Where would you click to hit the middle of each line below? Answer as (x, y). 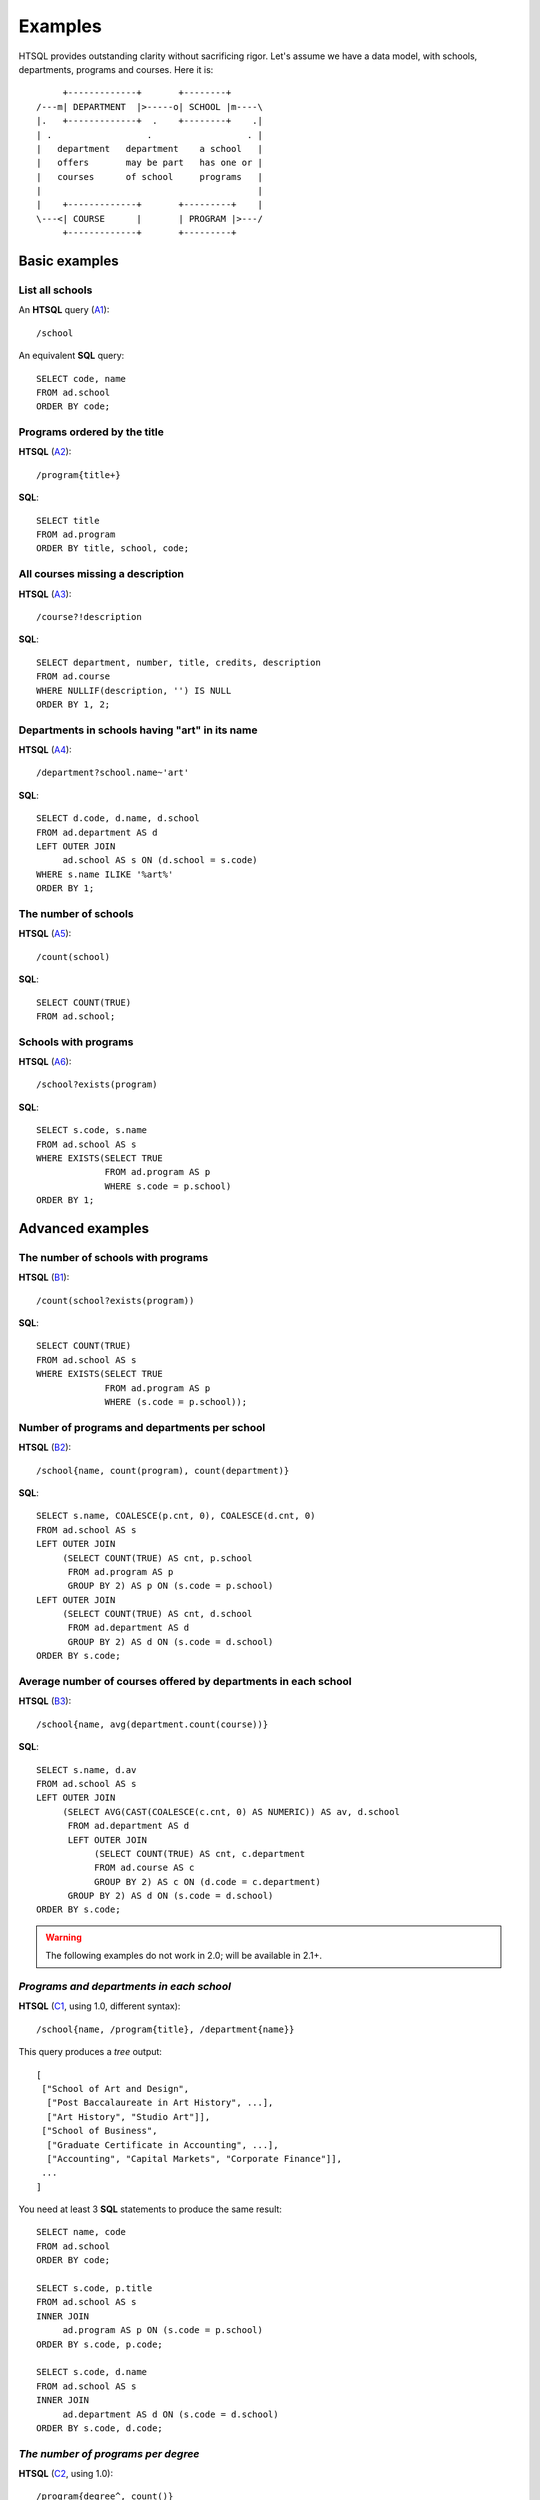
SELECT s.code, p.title (94, 2288)
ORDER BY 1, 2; (73, 704)
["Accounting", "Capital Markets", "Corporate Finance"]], (194, 2158)
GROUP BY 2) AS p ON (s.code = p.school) (170, 1586)
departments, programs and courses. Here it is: (116, 69)
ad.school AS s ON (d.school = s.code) (160, 860)
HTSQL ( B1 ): (44, 1277)
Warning (63, 1937)
